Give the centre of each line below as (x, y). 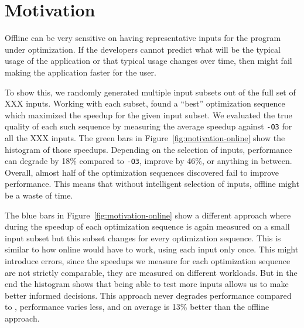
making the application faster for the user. (81, 72)
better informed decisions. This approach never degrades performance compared (148, 295)
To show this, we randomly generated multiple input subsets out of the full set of (150, 92)
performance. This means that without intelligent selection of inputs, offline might (152, 184)
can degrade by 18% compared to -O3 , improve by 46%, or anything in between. (148, 161)
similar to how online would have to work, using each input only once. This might (152, 249)
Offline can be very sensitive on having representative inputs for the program (143, 38)
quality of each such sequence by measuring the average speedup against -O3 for (148, 126)
